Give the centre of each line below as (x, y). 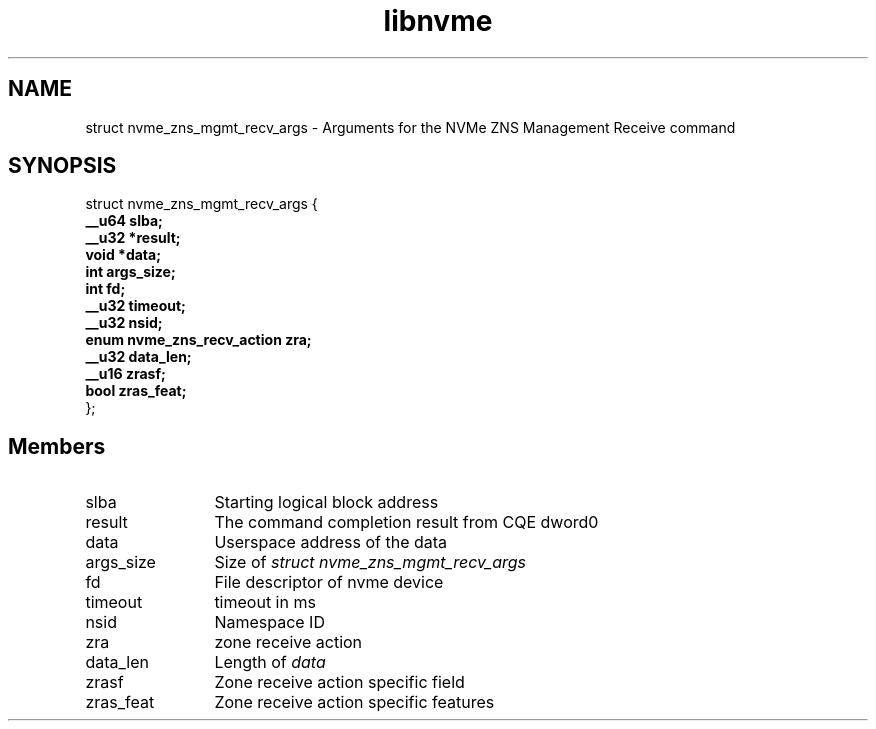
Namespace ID (269, 622)
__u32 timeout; (135, 306)
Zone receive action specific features (354, 702)
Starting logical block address (326, 502)
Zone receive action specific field (339, 682)
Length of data (270, 662)
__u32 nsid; (124, 323)
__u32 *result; (133, 238)
